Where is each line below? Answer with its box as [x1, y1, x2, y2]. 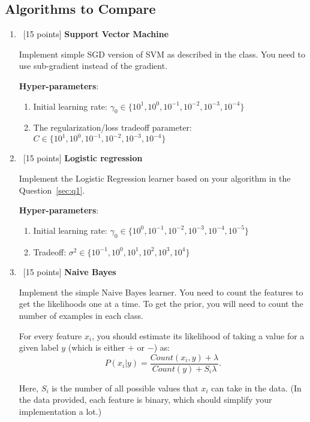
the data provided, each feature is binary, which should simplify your [19, 393, 272, 406]
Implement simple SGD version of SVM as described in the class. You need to [19, 47, 305, 60]
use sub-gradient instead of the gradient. [19, 59, 168, 72]
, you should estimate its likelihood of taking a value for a [92, 329, 305, 342]
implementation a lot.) [19, 405, 102, 418]
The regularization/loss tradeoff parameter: [33, 121, 192, 134]
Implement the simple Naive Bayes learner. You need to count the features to [19, 285, 303, 298]
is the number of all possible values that [52, 381, 198, 394]
